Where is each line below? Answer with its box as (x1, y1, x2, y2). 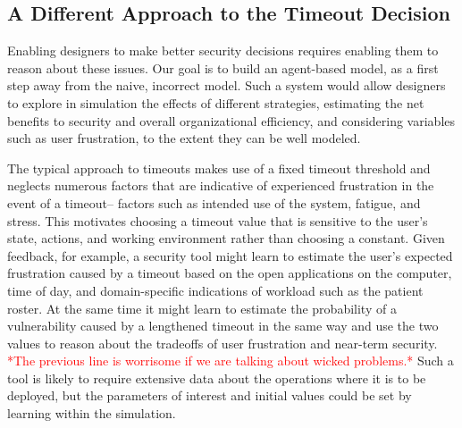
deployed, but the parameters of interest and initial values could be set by (7, 386, 412, 405)
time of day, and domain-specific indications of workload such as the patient (7, 281, 424, 299)
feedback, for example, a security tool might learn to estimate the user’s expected (7, 246, 453, 264)
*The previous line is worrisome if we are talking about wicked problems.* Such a (7, 351, 454, 370)
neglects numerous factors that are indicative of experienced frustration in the (7, 176, 434, 195)
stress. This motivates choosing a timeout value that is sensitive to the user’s (7, 211, 428, 230)
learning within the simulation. (7, 404, 176, 423)
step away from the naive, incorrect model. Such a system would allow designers (7, 76, 446, 95)
